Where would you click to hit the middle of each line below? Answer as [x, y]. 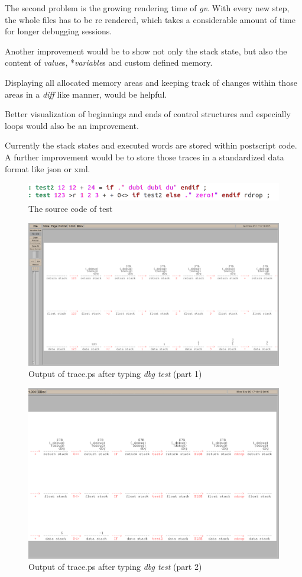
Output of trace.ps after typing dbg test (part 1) [115, 374]
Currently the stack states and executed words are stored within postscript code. [151, 145]
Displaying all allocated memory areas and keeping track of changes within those [151, 82]
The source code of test [71, 209]
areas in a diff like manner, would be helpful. [86, 94]
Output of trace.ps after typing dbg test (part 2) [115, 567]
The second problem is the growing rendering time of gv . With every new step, [147, 8]
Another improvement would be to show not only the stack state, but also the [146, 51]
